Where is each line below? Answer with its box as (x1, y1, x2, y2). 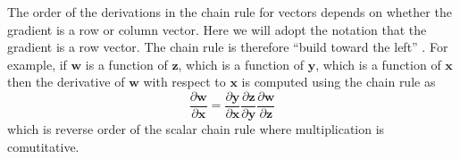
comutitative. (7, 137, 79, 155)
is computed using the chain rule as (241, 72, 436, 91)
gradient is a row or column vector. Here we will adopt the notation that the (7, 20, 427, 38)
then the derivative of (7, 72, 125, 91)
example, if (7, 54, 67, 73)
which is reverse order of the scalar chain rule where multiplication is (7, 120, 385, 138)
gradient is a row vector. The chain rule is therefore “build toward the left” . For (7, 38, 448, 56)
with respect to (143, 72, 226, 91)
